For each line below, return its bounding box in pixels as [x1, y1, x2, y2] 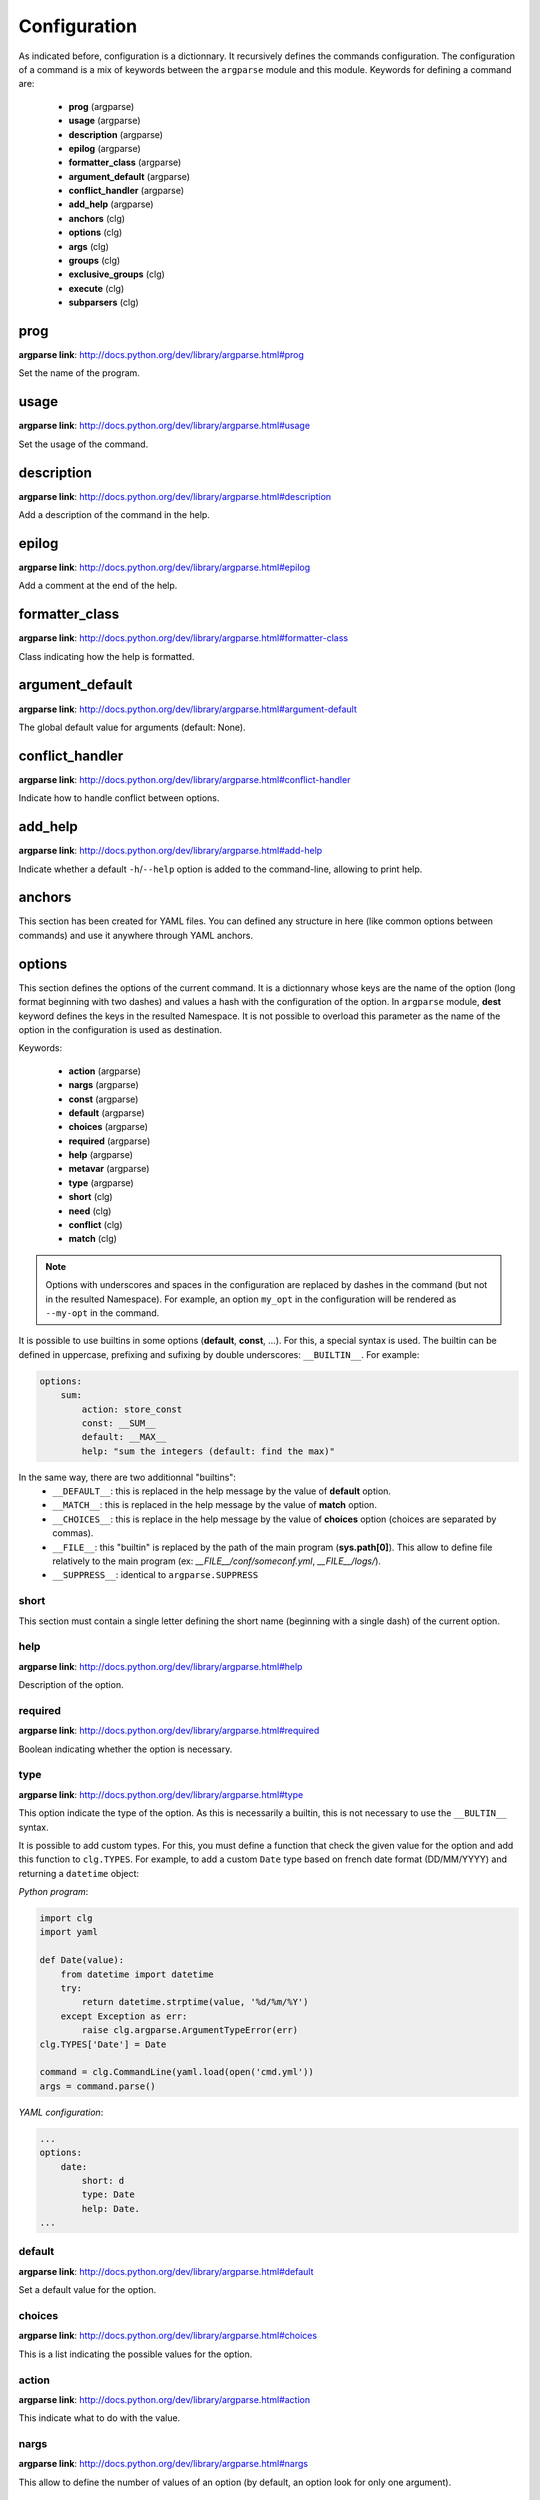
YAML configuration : [18, 2106, 104, 2118]
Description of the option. [18, 1679, 124, 1691]
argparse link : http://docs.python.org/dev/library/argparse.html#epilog [18, 561, 311, 573]
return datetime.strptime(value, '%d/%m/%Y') [81, 1996, 309, 2008]
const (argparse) [68, 1093, 139, 1105]
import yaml [39, 1926, 99, 1938]
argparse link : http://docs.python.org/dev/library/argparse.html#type [18, 1788, 304, 1800]
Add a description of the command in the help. [18, 509, 210, 521]
